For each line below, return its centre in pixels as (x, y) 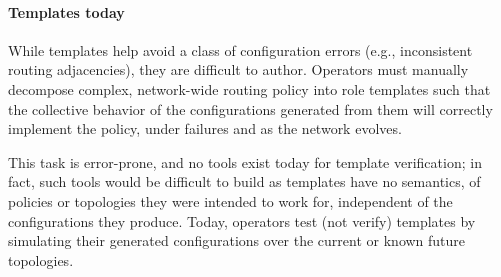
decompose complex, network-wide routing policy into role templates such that (249, 88)
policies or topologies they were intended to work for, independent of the (230, 200)
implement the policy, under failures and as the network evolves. (205, 128)
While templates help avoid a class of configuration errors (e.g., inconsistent (240, 49)
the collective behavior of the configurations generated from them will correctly (250, 108)
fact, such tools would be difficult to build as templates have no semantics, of (244, 181)
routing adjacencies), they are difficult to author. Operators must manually (238, 69)
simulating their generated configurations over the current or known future (237, 240)
